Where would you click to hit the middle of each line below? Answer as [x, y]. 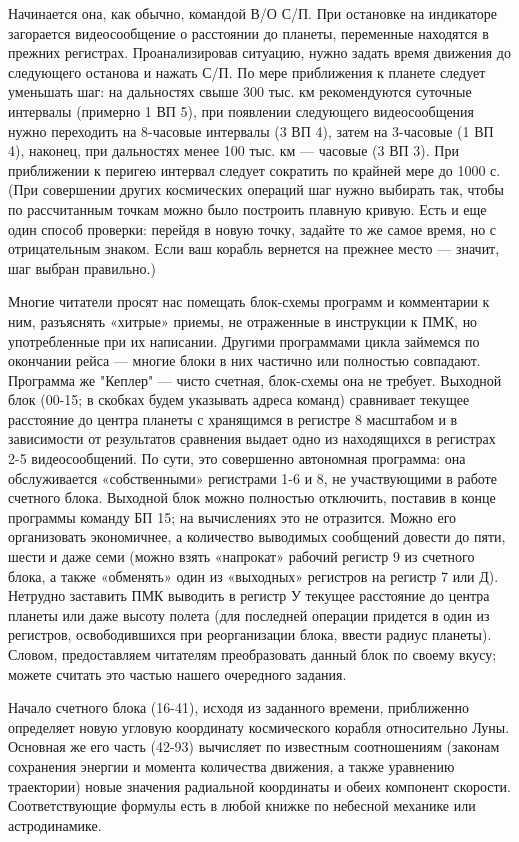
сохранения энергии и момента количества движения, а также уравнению [231, 765]
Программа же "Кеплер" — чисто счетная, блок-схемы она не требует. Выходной [255, 379]
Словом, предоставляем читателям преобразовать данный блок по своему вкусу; [252, 654]
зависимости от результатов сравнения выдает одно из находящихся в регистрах [252, 438]
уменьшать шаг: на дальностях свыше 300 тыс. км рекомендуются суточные [240, 91]
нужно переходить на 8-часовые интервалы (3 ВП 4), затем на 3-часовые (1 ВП [251, 130]
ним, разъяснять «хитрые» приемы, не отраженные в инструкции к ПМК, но [243, 320]
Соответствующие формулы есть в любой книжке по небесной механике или [242, 805]
